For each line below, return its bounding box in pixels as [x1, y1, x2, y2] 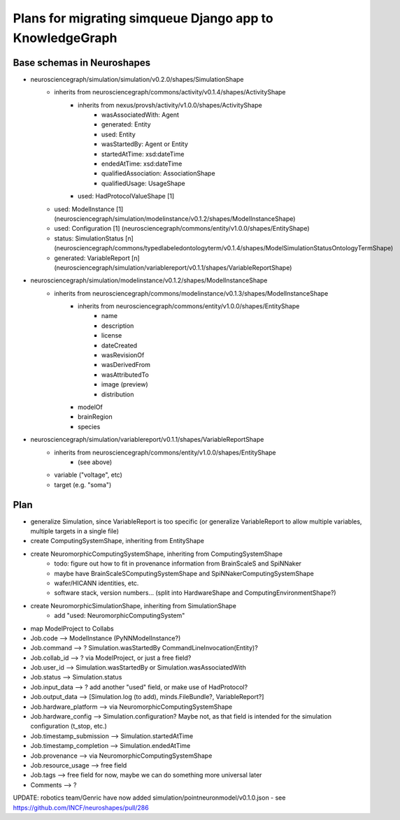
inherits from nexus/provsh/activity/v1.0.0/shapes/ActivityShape [78, 101, 262, 109]
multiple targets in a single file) [30, 527, 119, 535]
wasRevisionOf [101, 351, 145, 359]
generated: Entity [101, 120, 151, 129]
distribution [101, 390, 134, 398]
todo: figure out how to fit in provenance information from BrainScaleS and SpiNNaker [54, 559, 302, 568]
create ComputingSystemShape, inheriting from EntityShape [30, 537, 204, 545]
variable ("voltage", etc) [54, 470, 122, 479]
